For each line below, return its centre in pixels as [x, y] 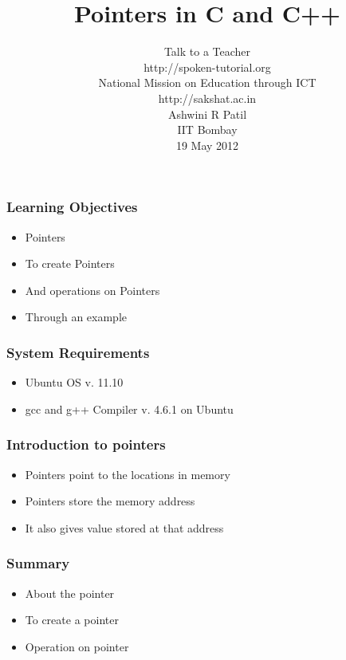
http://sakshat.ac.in [207, 98]
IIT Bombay [207, 130]
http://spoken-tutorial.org [207, 67]
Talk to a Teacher [207, 51]
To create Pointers [70, 263]
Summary [38, 563]
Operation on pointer [77, 646]
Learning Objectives [72, 207]
